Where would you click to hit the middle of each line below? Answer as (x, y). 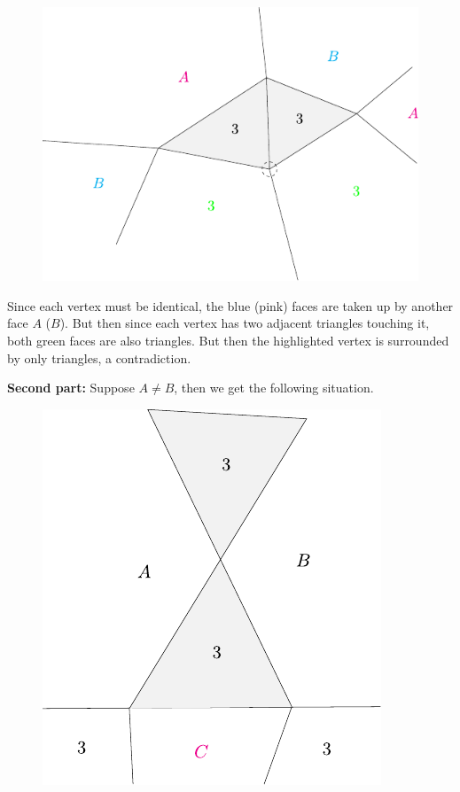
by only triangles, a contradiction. (99, 357)
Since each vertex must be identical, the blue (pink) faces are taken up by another (230, 305)
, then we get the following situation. (274, 388)
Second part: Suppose (71, 388)
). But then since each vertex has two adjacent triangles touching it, (245, 323)
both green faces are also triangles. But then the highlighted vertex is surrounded (228, 341)
